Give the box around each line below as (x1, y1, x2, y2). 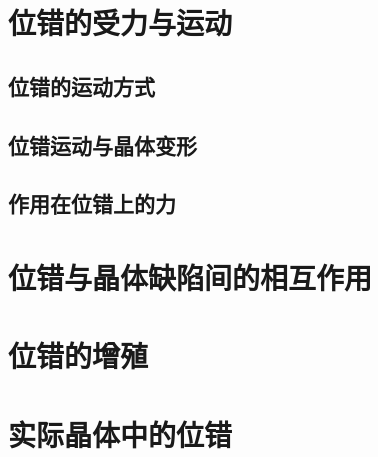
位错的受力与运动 (8, 2, 233, 43)
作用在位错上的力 (8, 188, 176, 219)
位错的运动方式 (8, 70, 155, 101)
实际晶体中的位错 (8, 413, 233, 454)
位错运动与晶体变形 (8, 129, 197, 160)
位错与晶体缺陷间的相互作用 (8, 256, 373, 297)
